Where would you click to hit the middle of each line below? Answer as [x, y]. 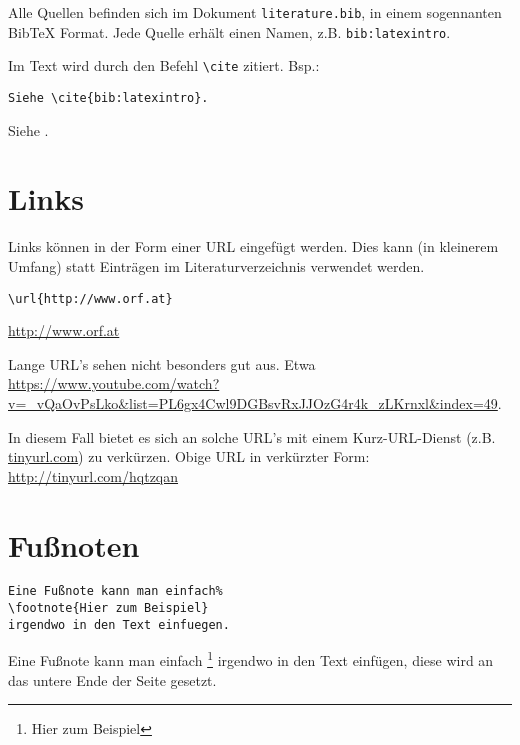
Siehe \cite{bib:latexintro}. [108, 97]
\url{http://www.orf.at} [90, 298]
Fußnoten [74, 544]
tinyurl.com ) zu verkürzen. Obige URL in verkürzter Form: [189, 456]
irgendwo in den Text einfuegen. [119, 624]
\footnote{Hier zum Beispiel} [108, 608]
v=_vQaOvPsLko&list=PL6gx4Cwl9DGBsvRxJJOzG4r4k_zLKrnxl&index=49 [253, 402]
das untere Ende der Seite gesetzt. [112, 679]
